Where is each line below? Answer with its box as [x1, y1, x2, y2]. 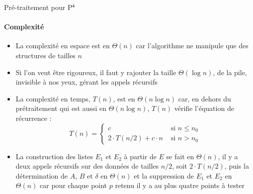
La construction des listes [15, 151, 93, 161]
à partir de [124, 151, 157, 161]
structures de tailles [15, 50, 76, 60]
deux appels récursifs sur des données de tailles [15, 161, 159, 171]
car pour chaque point [40, 180, 107, 191]
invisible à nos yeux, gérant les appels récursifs [15, 77, 158, 87]
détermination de [15, 170, 68, 181]
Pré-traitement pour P [4, 2, 73, 12]
